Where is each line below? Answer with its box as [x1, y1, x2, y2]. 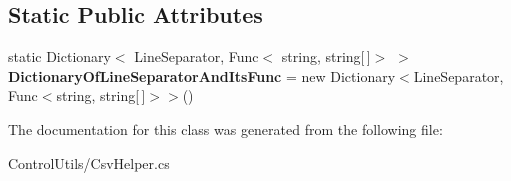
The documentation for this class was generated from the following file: [8, 118, 443, 139]
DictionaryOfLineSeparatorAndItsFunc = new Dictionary [8, 65, 396, 86]
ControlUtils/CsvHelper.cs [8, 152, 170, 173]
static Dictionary [8, 46, 111, 67]
